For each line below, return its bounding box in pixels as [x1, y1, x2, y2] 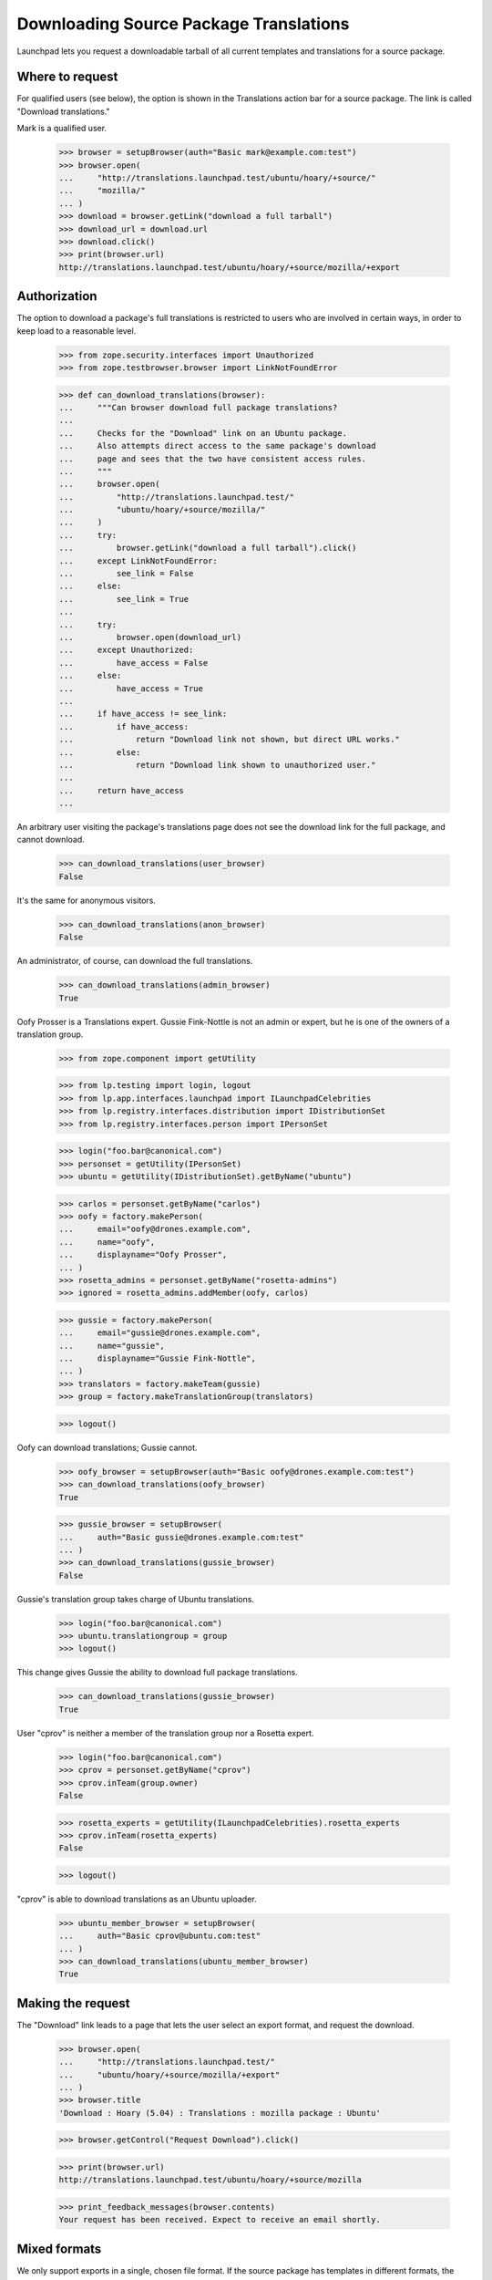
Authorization [16, 288, 97, 305]
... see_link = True [58, 594, 190, 604]
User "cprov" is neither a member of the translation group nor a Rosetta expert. [16, 1727, 314, 1738]
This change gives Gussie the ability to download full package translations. [16, 1667, 298, 1678]
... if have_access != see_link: [58, 709, 228, 720]
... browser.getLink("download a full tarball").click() [58, 543, 357, 554]
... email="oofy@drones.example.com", [58, 1224, 251, 1235]
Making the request [16, 1995, 131, 2011]
